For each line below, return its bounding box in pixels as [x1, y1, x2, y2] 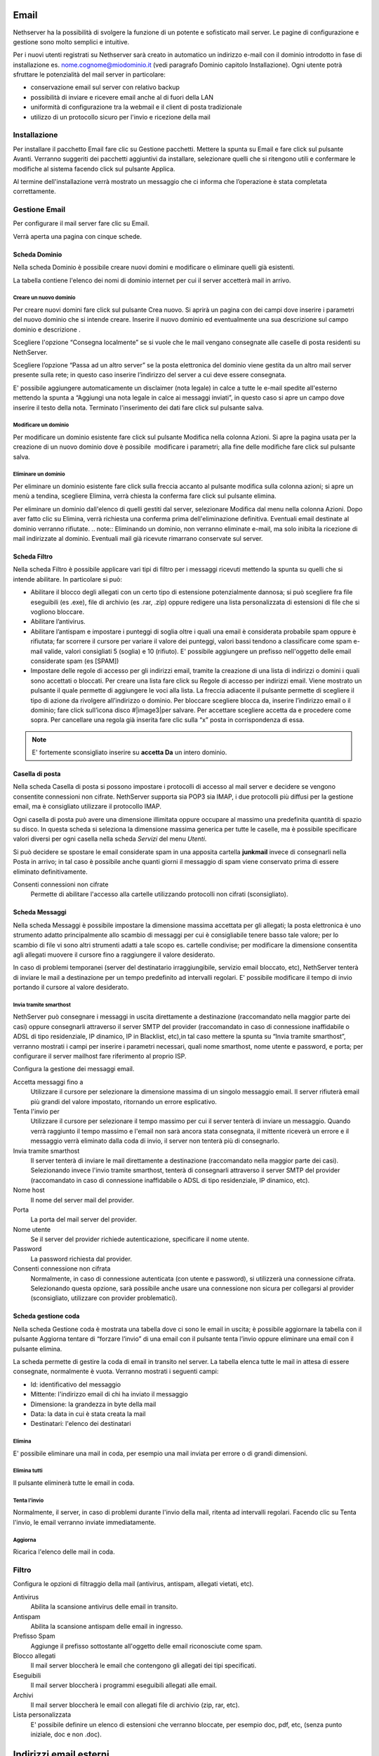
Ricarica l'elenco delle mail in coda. [13, 1547, 115, 1556]
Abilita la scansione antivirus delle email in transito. [30, 1602, 178, 1611]
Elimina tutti [13, 1467, 43, 1474]
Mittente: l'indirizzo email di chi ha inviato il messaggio [30, 1390, 189, 1398]
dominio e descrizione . [13, 325, 81, 334]
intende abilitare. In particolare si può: [13, 575, 123, 583]
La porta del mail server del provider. [30, 1215, 137, 1224]
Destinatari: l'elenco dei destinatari [30, 1420, 131, 1428]
